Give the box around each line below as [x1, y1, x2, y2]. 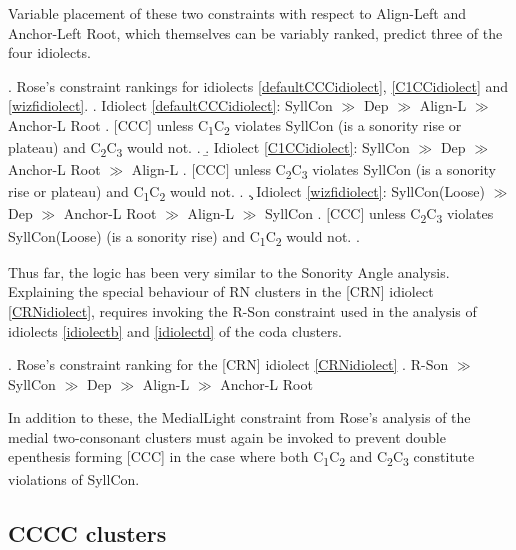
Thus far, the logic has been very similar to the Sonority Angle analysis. [8, 261, 450, 282]
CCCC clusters [8, 517, 167, 548]
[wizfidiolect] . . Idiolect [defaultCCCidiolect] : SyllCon [8, 95, 333, 116]
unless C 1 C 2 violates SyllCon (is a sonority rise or [156, 114, 462, 138]
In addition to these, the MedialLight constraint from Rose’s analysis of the [8, 407, 471, 428]
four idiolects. [8, 42, 91, 63]
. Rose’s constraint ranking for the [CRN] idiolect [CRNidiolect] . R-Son [8, 354, 449, 375]
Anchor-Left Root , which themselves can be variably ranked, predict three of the [8, 22, 503, 43]
